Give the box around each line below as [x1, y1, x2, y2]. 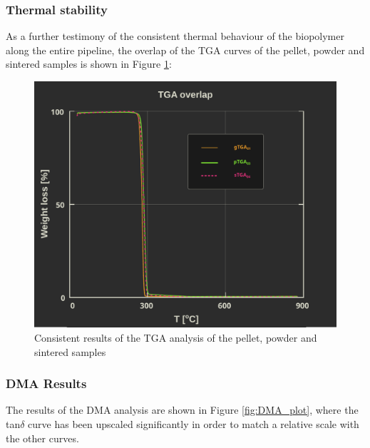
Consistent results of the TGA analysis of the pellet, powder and [34, 330, 317, 345]
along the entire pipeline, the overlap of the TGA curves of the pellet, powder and [6, 42, 365, 57]
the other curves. [6, 430, 79, 445]
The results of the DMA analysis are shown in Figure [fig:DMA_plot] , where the [6, 402, 359, 417]
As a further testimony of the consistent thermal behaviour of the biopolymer [6, 29, 344, 44]
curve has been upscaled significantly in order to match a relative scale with [28, 416, 359, 431]
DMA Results [6, 375, 87, 392]
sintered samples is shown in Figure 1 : [6, 56, 172, 71]
